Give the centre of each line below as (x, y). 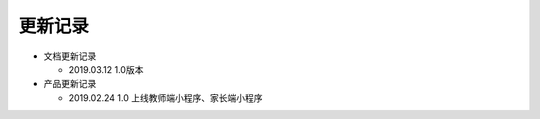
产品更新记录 (70, 84)
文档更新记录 (70, 56)
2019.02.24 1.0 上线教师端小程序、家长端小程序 (165, 97)
